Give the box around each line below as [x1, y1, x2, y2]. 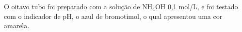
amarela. [4, 20, 30, 31]
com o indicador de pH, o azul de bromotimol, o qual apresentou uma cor [4, 11, 223, 21]
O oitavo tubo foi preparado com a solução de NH [4, 1, 153, 11]
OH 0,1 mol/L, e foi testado [155, 1, 238, 11]
